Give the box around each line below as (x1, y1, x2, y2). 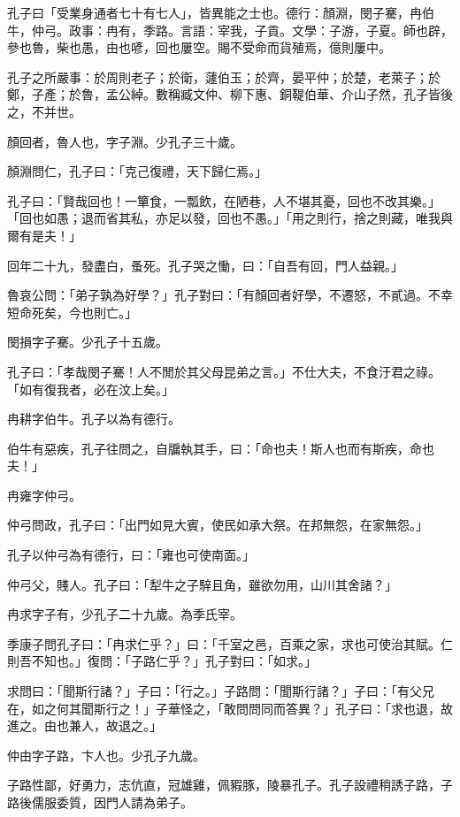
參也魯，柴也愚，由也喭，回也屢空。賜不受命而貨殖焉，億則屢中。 (7, 38, 391, 57)
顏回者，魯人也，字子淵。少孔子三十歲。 (7, 132, 242, 150)
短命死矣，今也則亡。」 (7, 302, 137, 321)
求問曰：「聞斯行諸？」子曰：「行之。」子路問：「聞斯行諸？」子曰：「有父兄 (7, 682, 434, 700)
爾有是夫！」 (7, 225, 81, 244)
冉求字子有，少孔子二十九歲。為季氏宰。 (7, 605, 242, 623)
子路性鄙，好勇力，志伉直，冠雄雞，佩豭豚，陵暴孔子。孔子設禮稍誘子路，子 (7, 775, 453, 794)
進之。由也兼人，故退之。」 (7, 716, 162, 735)
